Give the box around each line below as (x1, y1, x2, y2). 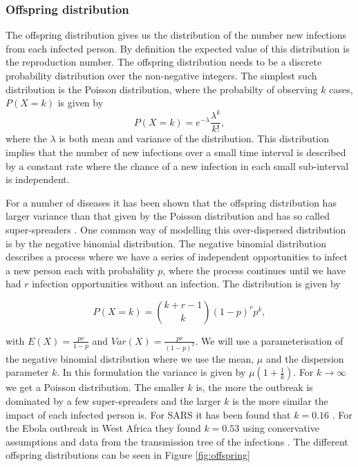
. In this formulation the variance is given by (57, 365, 246, 379)
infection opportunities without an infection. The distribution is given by (32, 276, 341, 291)
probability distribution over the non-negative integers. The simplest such (6, 68, 317, 82)
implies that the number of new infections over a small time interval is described (6, 144, 346, 159)
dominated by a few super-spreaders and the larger (6, 393, 221, 408)
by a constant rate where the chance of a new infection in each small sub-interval (6, 158, 349, 173)
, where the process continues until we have (162, 263, 346, 277)
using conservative (242, 421, 319, 435)
